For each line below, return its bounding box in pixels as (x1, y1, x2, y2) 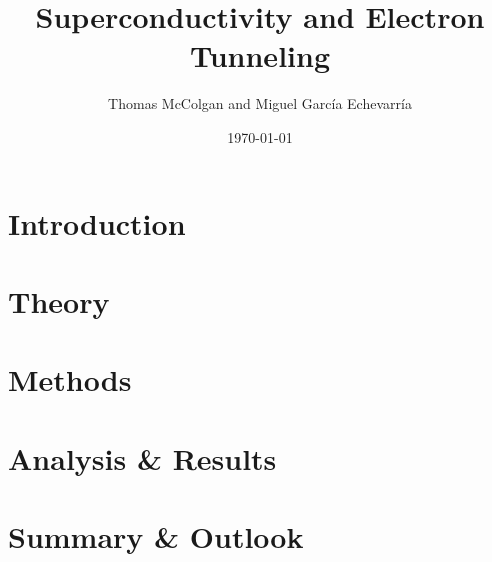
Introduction (8, 202, 186, 243)
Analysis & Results (8, 437, 277, 478)
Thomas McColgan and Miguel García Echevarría (108, 93, 412, 114)
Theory (8, 280, 110, 321)
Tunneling (189, 35, 330, 76)
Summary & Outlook (8, 516, 304, 556)
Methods (8, 359, 132, 400)
